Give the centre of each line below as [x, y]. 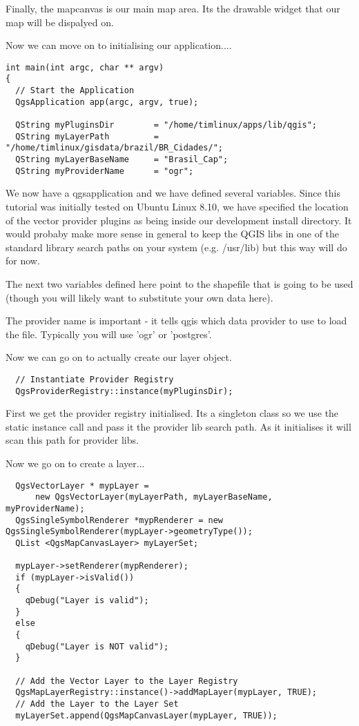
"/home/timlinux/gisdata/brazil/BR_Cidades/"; [114, 148]
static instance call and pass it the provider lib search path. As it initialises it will [178, 426]
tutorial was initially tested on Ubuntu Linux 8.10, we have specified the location [177, 206]
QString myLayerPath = [87, 136]
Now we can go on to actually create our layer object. [119, 357]
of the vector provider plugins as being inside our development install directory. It [179, 220]
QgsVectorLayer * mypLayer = [82, 485]
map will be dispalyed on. [60, 22]
